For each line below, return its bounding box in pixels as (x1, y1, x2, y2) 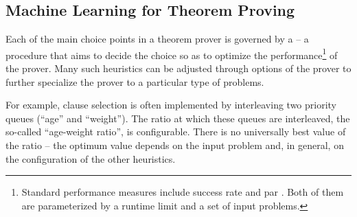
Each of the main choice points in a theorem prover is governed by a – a (5, 32, 309, 46)
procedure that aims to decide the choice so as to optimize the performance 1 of (5, 45, 338, 62)
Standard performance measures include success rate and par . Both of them (21, 185, 344, 199)
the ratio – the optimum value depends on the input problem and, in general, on (5, 138, 344, 152)
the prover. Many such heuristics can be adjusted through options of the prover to (5, 61, 352, 76)
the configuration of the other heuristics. (5, 151, 176, 165)
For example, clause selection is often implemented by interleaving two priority (5, 98, 337, 112)
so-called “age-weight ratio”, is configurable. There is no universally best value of (5, 124, 346, 139)
